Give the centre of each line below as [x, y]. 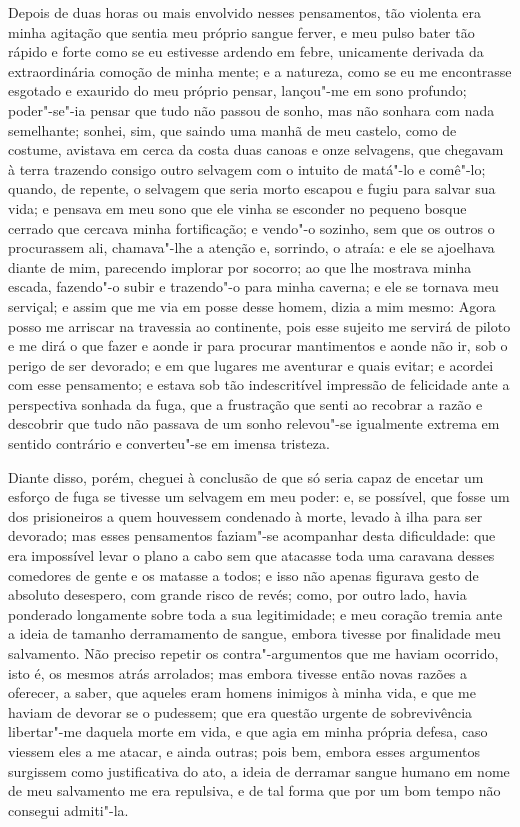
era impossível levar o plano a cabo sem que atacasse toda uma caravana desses [251, 555]
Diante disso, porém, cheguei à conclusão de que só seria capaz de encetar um [246, 476]
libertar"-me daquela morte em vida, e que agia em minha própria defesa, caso [248, 731]
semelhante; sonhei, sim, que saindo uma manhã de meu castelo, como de [232, 129]
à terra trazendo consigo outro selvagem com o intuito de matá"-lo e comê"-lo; [247, 168]
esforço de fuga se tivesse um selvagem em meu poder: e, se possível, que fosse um [259, 496]
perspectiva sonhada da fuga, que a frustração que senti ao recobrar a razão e [245, 403]
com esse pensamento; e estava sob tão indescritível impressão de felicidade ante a [259, 384]
